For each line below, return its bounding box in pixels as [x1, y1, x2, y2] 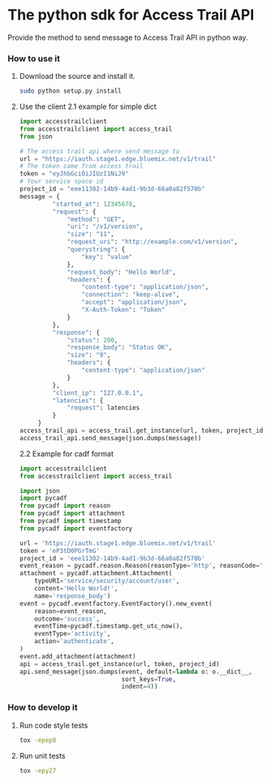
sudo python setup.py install [19, 87, 123, 95]
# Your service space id [19, 177, 104, 186]
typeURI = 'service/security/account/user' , [34, 577, 180, 586]
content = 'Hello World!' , [34, 585, 118, 593]
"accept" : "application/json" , [81, 298, 187, 306]
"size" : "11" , [67, 230, 114, 239]
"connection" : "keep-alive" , [81, 291, 180, 299]
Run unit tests [19, 751, 66, 760]
